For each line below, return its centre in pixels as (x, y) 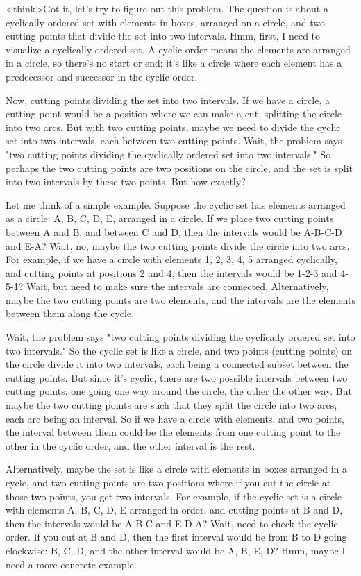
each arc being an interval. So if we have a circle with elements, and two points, (175, 418)
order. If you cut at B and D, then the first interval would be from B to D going (176, 537)
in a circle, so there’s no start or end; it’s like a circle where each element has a (174, 63)
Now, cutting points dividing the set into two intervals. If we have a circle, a (168, 100)
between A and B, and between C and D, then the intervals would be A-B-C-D (174, 231)
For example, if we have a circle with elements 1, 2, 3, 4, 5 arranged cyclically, (171, 259)
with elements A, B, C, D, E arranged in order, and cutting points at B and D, (174, 510)
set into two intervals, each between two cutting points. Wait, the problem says (174, 141)
